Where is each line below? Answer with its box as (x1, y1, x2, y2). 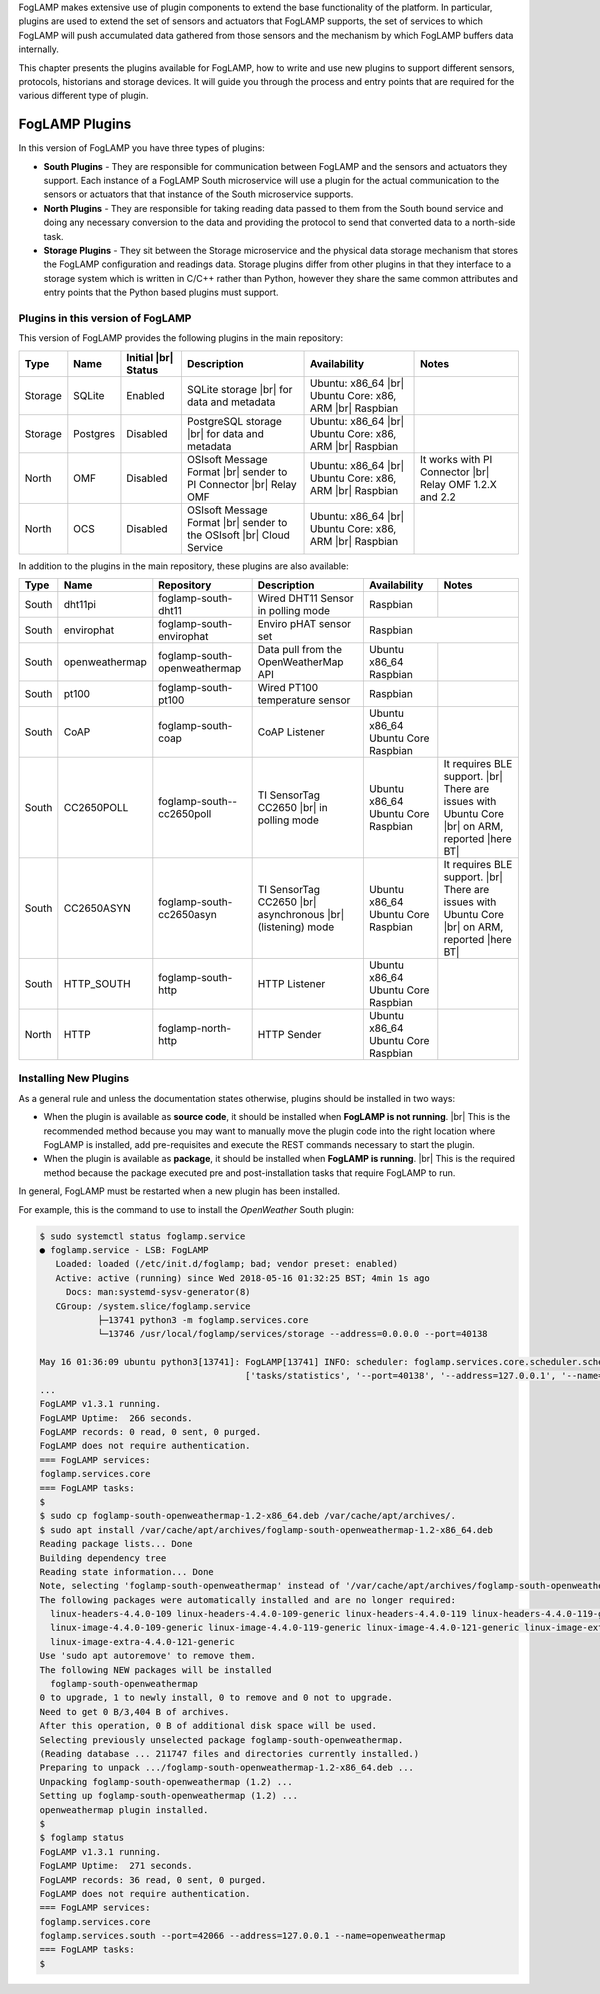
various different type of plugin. (18, 90, 149, 102)
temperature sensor (257, 693, 351, 707)
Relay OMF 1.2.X (420, 477, 497, 491)
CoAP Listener (257, 725, 325, 739)
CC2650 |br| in (257, 801, 329, 815)
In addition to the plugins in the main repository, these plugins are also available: (18, 560, 349, 572)
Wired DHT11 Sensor (257, 591, 354, 605)
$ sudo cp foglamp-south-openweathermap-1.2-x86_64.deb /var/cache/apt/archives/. (39, 1510, 457, 1522)
